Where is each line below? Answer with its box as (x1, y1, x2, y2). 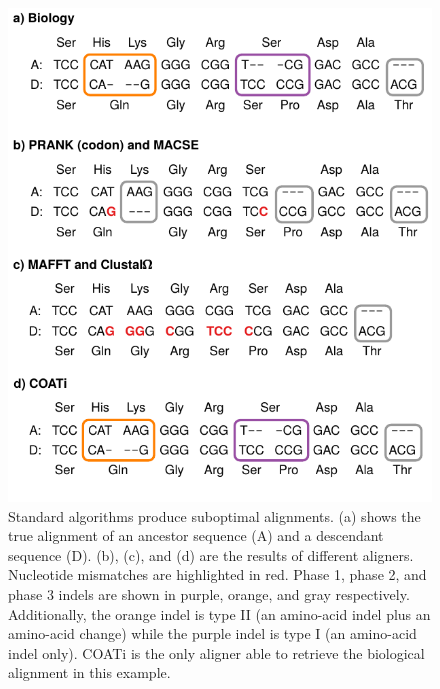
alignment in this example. (8, 662, 171, 683)
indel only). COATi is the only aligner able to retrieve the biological (8, 642, 425, 663)
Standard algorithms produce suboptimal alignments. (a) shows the (8, 505, 421, 526)
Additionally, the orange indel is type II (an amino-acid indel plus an (8, 603, 431, 624)
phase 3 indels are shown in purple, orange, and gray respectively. (8, 583, 410, 604)
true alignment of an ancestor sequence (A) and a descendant (8, 525, 384, 546)
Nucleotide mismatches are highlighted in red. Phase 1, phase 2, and (8, 564, 427, 585)
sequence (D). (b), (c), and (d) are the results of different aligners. (8, 544, 414, 565)
